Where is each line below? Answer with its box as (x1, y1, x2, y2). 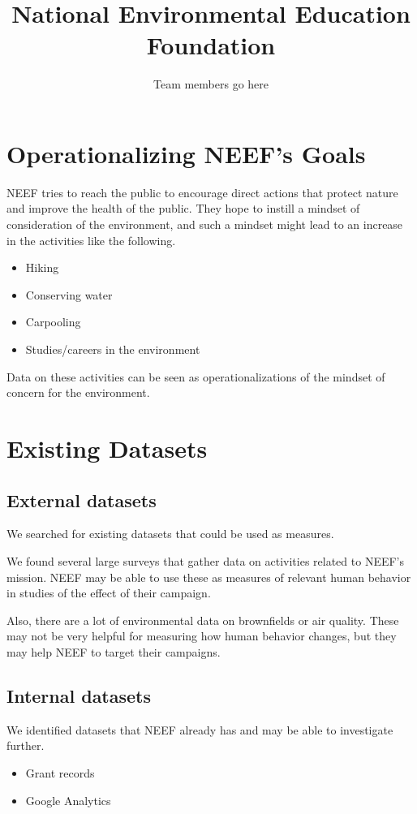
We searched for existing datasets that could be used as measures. (6, 525, 334, 542)
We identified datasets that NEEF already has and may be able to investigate (6, 721, 393, 738)
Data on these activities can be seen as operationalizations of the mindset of (6, 368, 385, 385)
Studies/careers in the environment (25, 341, 200, 357)
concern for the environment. (6, 384, 150, 401)
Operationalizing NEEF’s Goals (6, 136, 366, 170)
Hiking (25, 259, 59, 276)
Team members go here (153, 75, 269, 93)
